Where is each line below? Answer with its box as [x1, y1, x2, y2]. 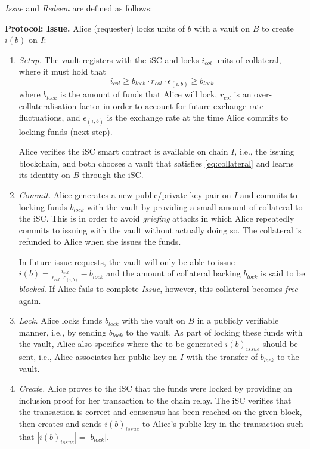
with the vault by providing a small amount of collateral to [86, 200, 303, 213]
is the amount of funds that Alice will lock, [60, 88, 218, 100]
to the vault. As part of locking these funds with [126, 325, 303, 338]
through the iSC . [82, 168, 144, 181]
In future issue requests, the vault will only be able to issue [18, 255, 235, 267]
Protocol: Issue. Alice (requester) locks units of [5, 21, 185, 34]
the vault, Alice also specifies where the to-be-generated [18, 337, 222, 350]
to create [262, 21, 294, 34]
